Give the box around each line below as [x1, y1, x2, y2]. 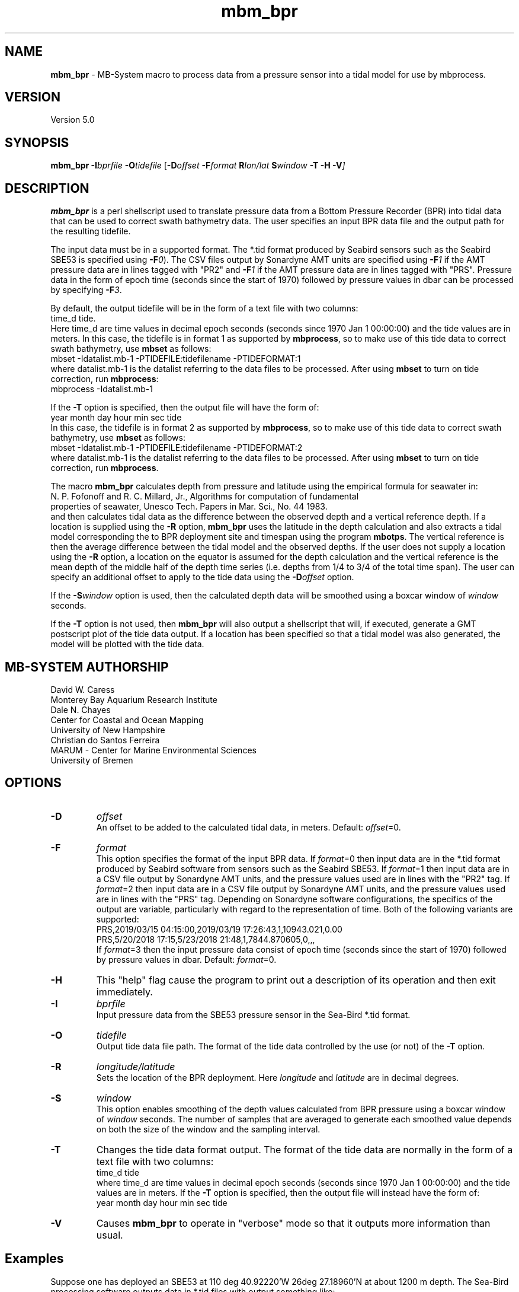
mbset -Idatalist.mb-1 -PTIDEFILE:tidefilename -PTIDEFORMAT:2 [50, 443, 303, 453]
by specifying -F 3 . [50, 285, 122, 295]
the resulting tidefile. [50, 226, 131, 237]
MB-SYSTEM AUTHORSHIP [5, 659, 169, 674]
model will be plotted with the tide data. [50, 639, 204, 650]
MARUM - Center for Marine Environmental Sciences [50, 744, 257, 755]
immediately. [96, 985, 153, 998]
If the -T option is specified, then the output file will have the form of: [50, 402, 319, 413]
